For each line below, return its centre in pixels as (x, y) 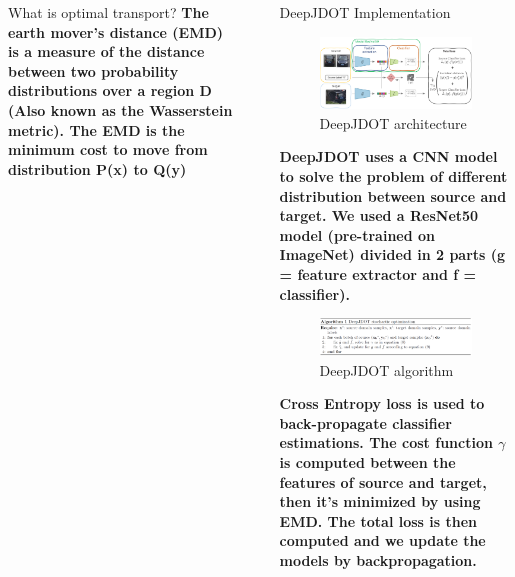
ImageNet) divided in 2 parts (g (392, 254)
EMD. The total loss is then (378, 520)
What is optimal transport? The (108, 12)
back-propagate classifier (365, 422)
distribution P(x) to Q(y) (97, 168)
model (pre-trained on (357, 234)
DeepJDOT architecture (393, 122)
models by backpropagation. (378, 559)
